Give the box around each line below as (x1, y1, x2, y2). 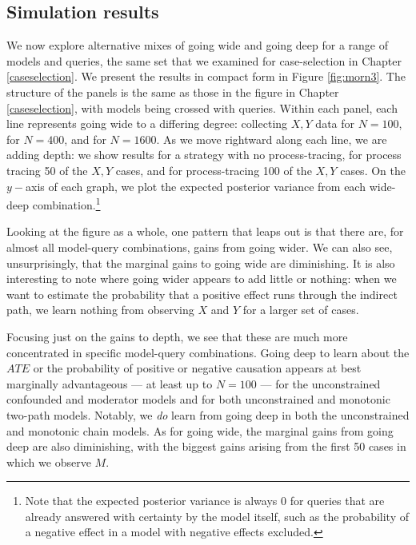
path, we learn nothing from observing (6, 301, 194, 318)
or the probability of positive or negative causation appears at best (33, 360, 362, 376)
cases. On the (340, 161, 406, 178)
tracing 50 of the (6, 161, 88, 178)
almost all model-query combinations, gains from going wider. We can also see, (6, 238, 393, 255)
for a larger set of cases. (242, 301, 359, 318)
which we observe (6, 453, 91, 470)
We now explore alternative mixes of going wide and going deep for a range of (6, 37, 389, 54)
